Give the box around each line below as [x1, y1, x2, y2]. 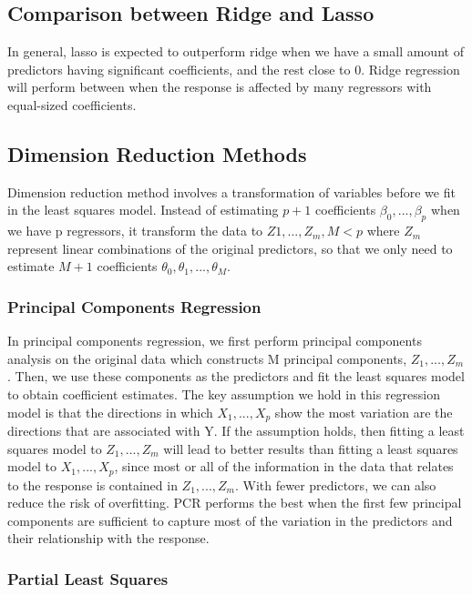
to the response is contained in [7, 475, 178, 494]
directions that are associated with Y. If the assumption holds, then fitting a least [7, 421, 465, 439]
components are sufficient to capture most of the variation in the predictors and [7, 510, 453, 529]
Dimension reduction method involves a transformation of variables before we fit [7, 182, 456, 201]
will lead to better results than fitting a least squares [163, 439, 458, 458]
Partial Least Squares [7, 567, 169, 590]
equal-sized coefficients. [7, 95, 137, 114]
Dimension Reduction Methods [7, 139, 307, 167]
